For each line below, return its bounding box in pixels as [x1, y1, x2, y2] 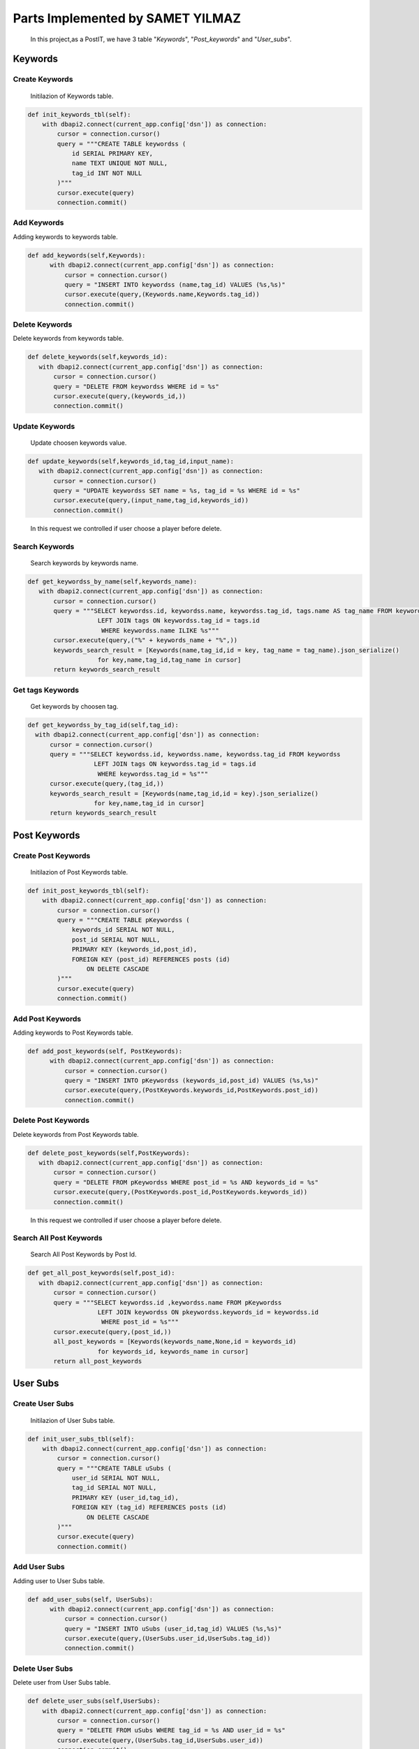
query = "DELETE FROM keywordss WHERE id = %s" [53, 382, 219, 390]
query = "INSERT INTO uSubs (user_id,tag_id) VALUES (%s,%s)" [64, 1624, 282, 1633]
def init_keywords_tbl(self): [27, 111, 131, 118]
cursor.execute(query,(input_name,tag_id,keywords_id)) [53, 497, 249, 504]
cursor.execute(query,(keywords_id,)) [53, 392, 186, 400]
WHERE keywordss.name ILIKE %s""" [101, 626, 219, 635]
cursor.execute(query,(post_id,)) [53, 1328, 172, 1336]
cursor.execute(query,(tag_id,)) [50, 780, 164, 788]
